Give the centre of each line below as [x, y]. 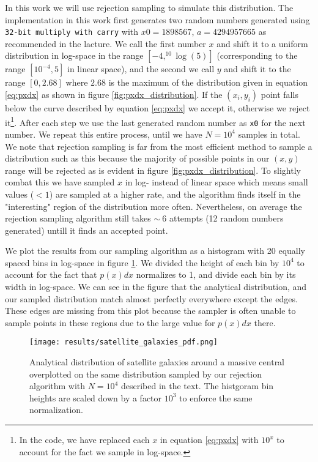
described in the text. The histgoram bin [197, 386]
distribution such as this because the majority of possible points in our [137, 158]
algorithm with [57, 386]
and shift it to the [257, 69]
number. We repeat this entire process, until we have [104, 134]
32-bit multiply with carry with [72, 32]
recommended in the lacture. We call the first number [105, 43]
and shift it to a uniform [262, 43]
